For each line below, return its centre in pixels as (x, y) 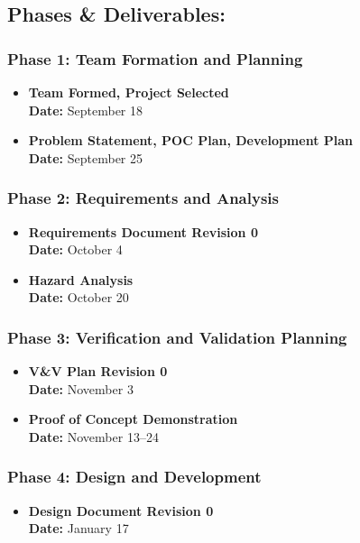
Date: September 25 (85, 157)
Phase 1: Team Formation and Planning (155, 58)
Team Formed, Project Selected (129, 92)
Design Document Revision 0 (121, 510)
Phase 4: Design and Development (134, 477)
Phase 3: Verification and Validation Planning (177, 337)
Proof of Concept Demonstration (133, 419)
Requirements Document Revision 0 (143, 231)
